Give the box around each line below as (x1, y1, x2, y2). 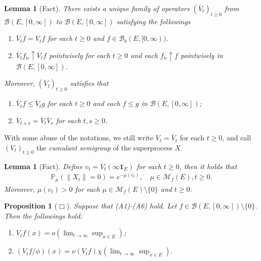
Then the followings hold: (4, 210, 82, 221)
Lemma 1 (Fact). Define (4, 161, 83, 171)
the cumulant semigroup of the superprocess (36, 142, 172, 152)
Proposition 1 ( (4, 200, 58, 211)
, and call (222, 132, 251, 143)
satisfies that (70, 78, 109, 88)
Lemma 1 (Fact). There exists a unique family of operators (4, 3, 190, 13)
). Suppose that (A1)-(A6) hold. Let (66, 200, 177, 211)
